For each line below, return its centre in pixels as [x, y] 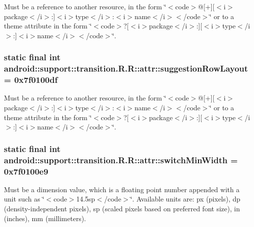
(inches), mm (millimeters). [45, 218]
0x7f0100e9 [26, 171]
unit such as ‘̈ [24, 199]
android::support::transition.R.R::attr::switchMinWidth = [121, 160]
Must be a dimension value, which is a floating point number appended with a [122, 189]
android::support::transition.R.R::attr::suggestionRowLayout [126, 68]
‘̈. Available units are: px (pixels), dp [185, 199]
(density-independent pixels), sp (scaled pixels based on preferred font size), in [122, 209]
